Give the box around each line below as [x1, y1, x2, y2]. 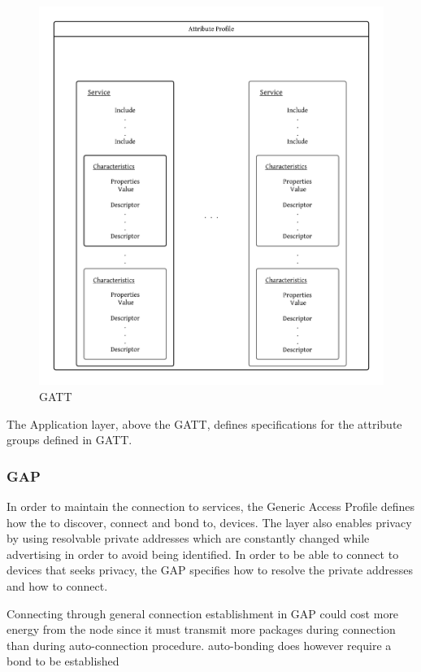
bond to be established [7, 652, 119, 670]
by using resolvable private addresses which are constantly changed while [7, 530, 370, 547]
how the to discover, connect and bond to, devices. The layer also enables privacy [7, 513, 412, 530]
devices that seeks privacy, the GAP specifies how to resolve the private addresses [7, 561, 414, 578]
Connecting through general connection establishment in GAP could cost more [7, 604, 399, 622]
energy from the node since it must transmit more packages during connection [7, 621, 396, 638]
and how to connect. [7, 577, 108, 594]
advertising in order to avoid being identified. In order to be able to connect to [7, 545, 399, 562]
